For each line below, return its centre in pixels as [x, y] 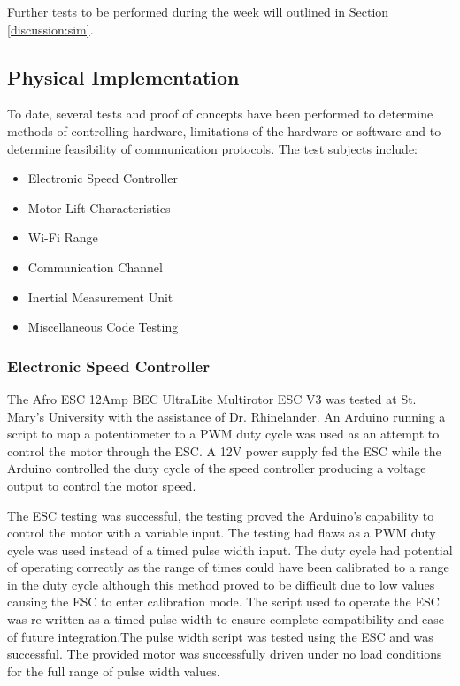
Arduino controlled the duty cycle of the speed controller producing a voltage [217, 468]
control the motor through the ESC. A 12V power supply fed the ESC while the [224, 450]
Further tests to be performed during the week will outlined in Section [198, 11]
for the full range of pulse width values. [114, 671]
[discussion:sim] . [50, 29]
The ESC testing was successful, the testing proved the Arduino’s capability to [221, 515]
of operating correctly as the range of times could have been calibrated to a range [228, 567]
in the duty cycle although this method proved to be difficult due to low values [221, 584]
